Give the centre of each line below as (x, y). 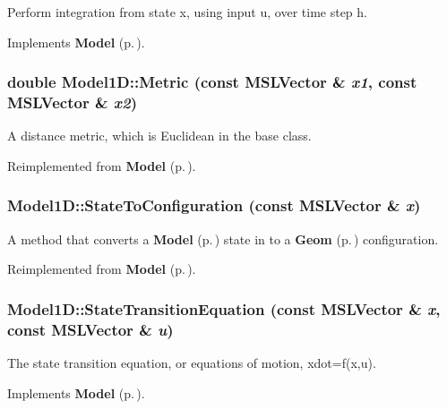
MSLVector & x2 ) (73, 102)
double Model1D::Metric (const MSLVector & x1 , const (212, 82)
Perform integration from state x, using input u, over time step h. (187, 12)
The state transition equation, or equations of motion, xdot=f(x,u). (192, 363)
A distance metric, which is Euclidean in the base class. (159, 136)
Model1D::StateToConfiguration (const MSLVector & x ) (214, 205)
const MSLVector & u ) (90, 329)
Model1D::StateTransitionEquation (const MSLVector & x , (224, 308)
